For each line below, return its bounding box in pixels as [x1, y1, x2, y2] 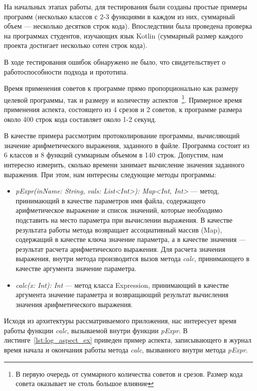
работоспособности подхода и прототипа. [4, 66, 128, 77]
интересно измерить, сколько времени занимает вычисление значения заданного [4, 159, 245, 169]
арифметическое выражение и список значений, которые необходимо [15, 205, 222, 215]
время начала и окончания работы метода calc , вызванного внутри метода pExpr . [4, 345, 248, 355]
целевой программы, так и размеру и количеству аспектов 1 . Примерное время [4, 93, 242, 105]
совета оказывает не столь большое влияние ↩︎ [15, 378, 154, 389]
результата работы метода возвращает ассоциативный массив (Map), [15, 224, 222, 235]
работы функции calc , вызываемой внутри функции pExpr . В [4, 325, 188, 335]
